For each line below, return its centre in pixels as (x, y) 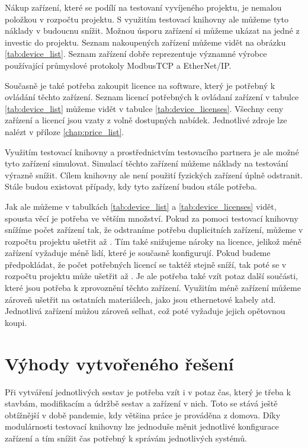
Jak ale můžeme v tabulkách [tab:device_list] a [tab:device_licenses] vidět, (141, 206)
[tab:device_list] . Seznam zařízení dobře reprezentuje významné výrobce (136, 54)
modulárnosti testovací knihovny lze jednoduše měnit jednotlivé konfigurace (142, 426)
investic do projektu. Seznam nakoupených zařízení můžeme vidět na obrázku (145, 42)
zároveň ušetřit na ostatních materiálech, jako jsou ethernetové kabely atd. (140, 299)
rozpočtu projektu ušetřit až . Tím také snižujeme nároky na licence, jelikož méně (153, 241)
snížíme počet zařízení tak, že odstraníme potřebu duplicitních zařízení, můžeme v (154, 230)
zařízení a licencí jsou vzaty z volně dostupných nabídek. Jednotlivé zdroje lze (146, 120)
